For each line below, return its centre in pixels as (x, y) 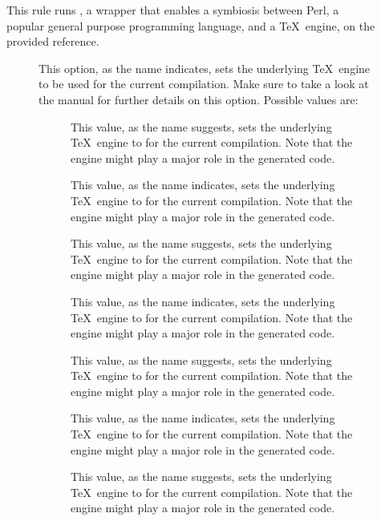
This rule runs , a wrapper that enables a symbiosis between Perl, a (173, 10)
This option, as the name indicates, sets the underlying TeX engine (205, 68)
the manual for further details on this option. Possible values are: (199, 99)
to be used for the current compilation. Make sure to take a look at (204, 84)
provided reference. (53, 41)
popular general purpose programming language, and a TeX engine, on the (191, 25)
